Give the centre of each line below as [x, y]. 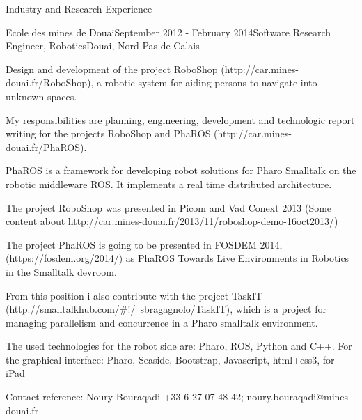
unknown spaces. [41, 96]
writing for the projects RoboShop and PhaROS [108, 133]
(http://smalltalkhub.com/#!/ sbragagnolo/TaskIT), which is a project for [166, 309]
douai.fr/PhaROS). [46, 147]
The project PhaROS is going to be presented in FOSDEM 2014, [144, 244]
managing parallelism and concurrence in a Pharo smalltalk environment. [162, 322]
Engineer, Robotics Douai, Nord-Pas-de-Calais [103, 46]
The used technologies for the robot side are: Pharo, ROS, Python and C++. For [179, 346]
